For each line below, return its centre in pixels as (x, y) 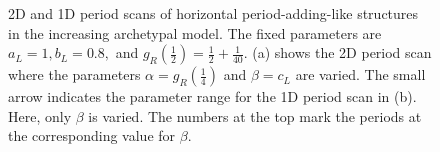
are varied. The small (360, 74)
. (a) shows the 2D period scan (337, 52)
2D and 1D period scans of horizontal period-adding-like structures (213, 13)
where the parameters (74, 74)
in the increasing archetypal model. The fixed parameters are (195, 32)
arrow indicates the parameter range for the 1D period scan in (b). (212, 96)
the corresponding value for (92, 135)
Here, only (40, 115)
